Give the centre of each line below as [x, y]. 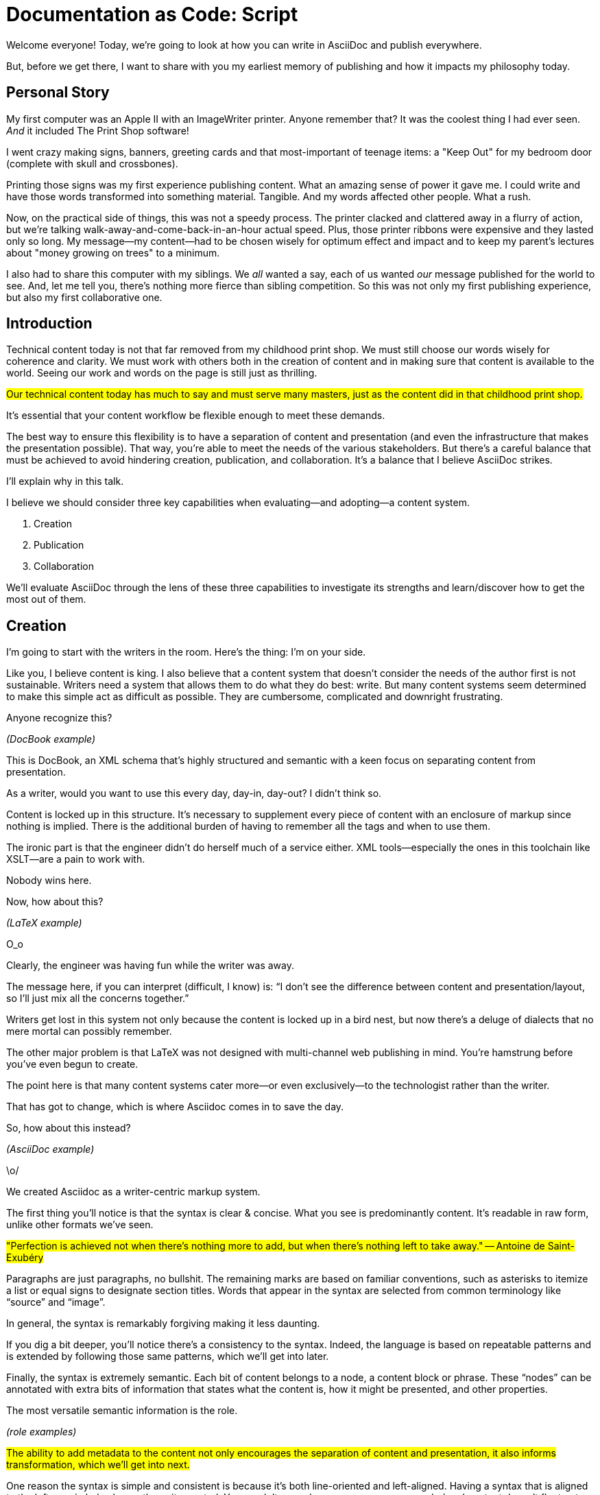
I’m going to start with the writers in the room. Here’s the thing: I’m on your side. [186, 652]
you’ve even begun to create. [72, 1064]
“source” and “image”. [56, 1302]
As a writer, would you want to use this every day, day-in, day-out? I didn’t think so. [194, 793]
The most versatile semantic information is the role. [122, 1411]
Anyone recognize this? [59, 718]
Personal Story [58, 93]
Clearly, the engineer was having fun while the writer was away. [150, 966]
